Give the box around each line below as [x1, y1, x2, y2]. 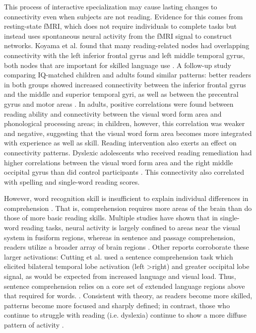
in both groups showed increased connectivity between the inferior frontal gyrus [4, 79, 246, 89]
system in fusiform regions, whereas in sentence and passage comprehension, [4, 232, 235, 242]
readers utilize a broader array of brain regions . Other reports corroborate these [4, 242, 249, 252]
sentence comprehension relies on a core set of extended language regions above [4, 280, 245, 291]
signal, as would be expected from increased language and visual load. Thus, [4, 271, 236, 281]
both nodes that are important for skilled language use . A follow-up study [4, 60, 231, 70]
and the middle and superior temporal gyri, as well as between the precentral [4, 89, 239, 99]
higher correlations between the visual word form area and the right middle [4, 157, 233, 167]
